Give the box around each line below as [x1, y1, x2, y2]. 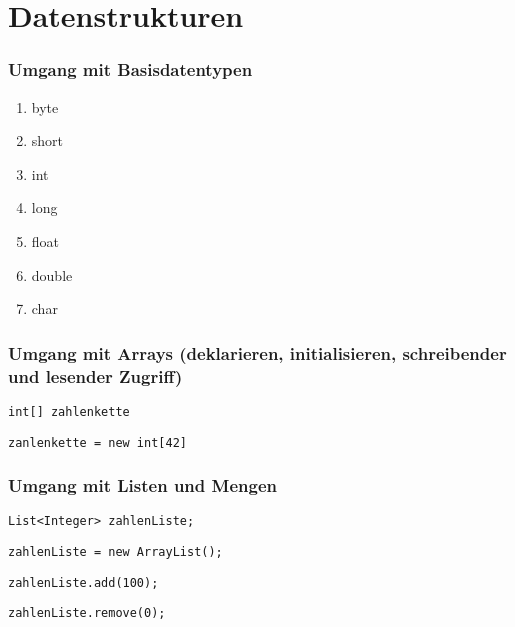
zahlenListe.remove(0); [8, 606, 166, 621]
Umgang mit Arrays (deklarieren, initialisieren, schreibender [8, 340, 507, 365]
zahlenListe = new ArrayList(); [8, 545, 223, 560]
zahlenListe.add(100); [8, 575, 159, 590]
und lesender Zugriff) [8, 363, 183, 388]
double [31, 264, 73, 285]
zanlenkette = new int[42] [8, 435, 187, 450]
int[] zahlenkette [8, 404, 130, 419]
